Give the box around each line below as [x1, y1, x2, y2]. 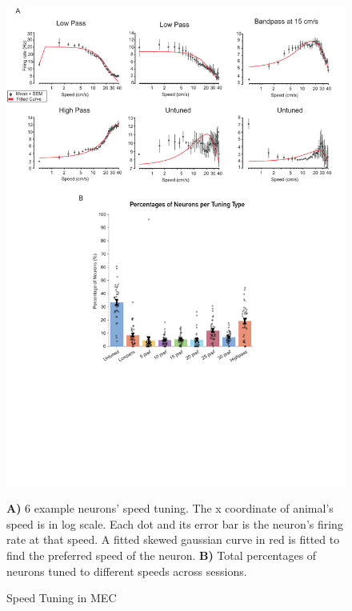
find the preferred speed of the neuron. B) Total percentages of [6, 547, 317, 564]
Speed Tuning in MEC [6, 589, 117, 606]
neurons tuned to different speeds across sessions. [6, 562, 247, 579]
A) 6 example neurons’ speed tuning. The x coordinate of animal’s [6, 500, 334, 517]
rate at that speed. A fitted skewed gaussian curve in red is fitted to [6, 531, 340, 548]
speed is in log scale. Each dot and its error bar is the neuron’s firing [6, 515, 343, 532]
